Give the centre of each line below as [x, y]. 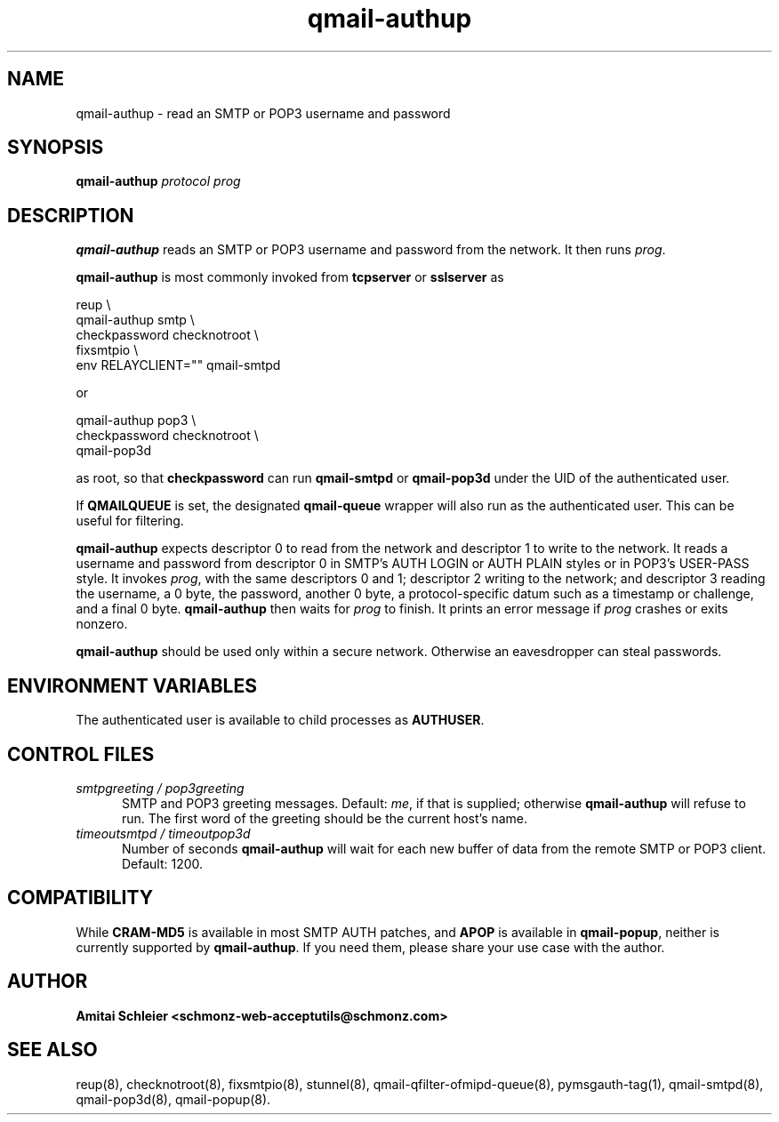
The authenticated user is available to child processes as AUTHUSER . [280, 720]
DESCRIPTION [71, 215]
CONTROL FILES [81, 754]
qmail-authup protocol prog [158, 181]
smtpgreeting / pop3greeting [160, 788]
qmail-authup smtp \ [135, 320]
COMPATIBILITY [80, 898]
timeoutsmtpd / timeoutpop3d [163, 833]
